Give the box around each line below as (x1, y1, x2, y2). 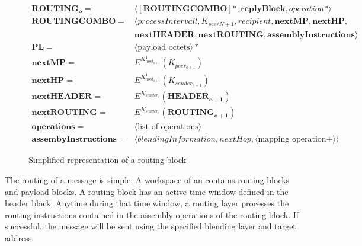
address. (5, 231, 34, 244)
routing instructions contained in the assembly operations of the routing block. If (5, 208, 299, 221)
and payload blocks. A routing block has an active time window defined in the (5, 185, 289, 197)
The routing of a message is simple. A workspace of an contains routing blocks (5, 173, 290, 186)
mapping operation (258, 135, 326, 144)
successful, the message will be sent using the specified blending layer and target (5, 220, 296, 232)
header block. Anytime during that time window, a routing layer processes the (5, 197, 289, 209)
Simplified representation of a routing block (28, 154, 186, 166)
